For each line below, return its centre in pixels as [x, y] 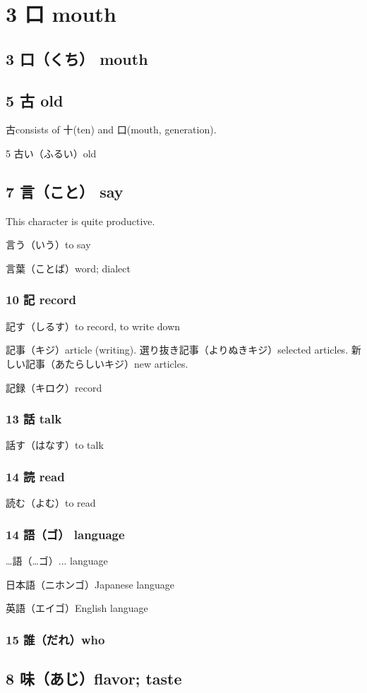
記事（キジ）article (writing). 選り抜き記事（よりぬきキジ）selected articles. [177, 350]
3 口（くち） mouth [77, 58]
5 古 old [35, 100]
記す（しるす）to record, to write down [93, 326]
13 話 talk [34, 419]
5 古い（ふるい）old [51, 153]
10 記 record [41, 300]
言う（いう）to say [48, 245]
